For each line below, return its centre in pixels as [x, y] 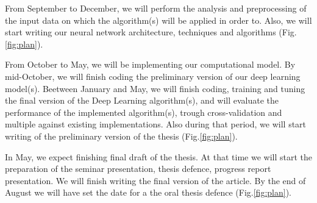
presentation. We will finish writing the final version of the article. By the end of [155, 180]
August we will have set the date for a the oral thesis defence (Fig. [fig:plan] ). [148, 192]
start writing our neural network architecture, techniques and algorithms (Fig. [151, 32]
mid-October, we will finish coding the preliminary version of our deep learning [153, 76]
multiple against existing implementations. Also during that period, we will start [156, 124]
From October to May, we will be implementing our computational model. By [150, 64]
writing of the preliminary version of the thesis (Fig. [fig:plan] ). [121, 136]
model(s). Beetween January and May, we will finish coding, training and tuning [155, 88]
